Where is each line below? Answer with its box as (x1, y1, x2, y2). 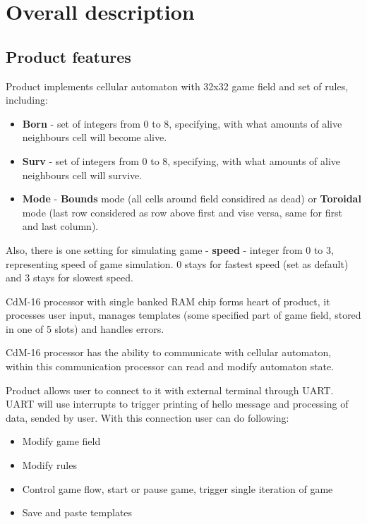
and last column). (22, 219, 99, 233)
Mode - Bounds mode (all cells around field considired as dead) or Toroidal (22, 191, 361, 206)
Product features (6, 45, 131, 67)
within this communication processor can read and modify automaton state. (6, 359, 335, 374)
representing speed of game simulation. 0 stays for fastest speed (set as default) (6, 256, 349, 271)
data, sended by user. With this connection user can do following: (6, 410, 289, 425)
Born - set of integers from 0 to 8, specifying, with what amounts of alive (22, 116, 342, 130)
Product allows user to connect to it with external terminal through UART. (6, 382, 334, 397)
